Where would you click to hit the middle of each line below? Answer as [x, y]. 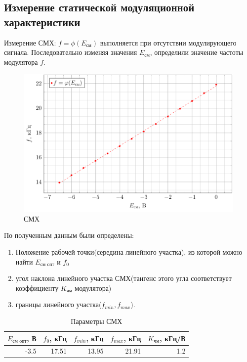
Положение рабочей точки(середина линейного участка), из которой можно [129, 251]
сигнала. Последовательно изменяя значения [71, 52]
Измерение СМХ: [30, 42]
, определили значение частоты [197, 52]
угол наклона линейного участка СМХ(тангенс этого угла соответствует [123, 278]
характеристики [42, 22]
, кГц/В [173, 338]
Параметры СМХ [97, 321]
